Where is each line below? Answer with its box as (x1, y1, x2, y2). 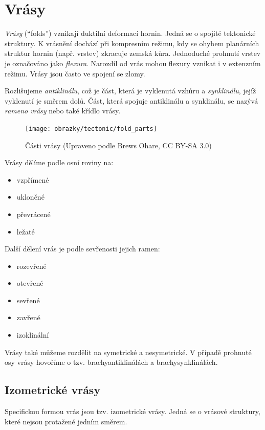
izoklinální (16, 329, 49, 340)
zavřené (16, 312, 40, 323)
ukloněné (16, 191, 45, 202)
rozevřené (16, 260, 47, 271)
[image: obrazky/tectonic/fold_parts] (25, 125, 157, 132)
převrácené (16, 208, 51, 219)
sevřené (16, 295, 40, 305)
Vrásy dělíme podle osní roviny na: (5, 157, 114, 168)
